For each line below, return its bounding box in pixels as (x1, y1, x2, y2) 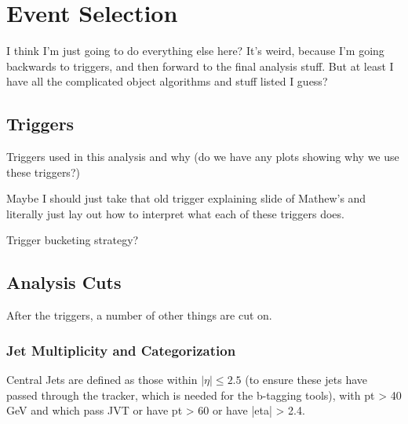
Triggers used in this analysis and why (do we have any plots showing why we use (6, 148, 399, 165)
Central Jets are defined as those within (6, 371, 198, 388)
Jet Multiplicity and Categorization (6, 340, 236, 360)
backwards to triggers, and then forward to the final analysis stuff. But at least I (6, 57, 394, 74)
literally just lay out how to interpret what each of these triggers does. (6, 205, 344, 221)
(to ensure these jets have (245, 371, 367, 388)
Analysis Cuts (6, 270, 122, 294)
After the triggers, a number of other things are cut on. (6, 307, 272, 323)
